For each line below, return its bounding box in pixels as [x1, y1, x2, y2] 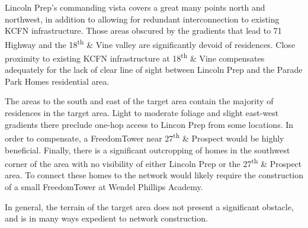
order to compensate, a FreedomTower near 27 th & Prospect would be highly [5, 130, 284, 144]
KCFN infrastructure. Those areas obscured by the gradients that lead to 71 [5, 24, 282, 37]
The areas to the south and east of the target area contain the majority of [5, 95, 274, 107]
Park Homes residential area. [5, 75, 110, 87]
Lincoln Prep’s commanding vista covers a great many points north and [5, 1, 265, 13]
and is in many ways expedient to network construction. [5, 212, 208, 224]
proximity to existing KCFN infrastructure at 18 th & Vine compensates [5, 50, 265, 64]
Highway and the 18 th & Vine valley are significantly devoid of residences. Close [5, 36, 296, 50]
